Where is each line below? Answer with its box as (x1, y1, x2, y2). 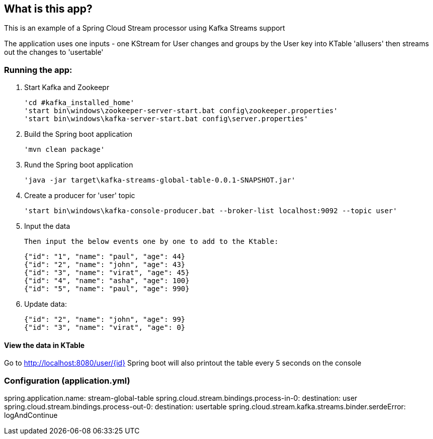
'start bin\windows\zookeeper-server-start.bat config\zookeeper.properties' (24, 107, 338, 115)
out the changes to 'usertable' (4, 48, 104, 57)
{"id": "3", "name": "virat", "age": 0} (24, 323, 186, 332)
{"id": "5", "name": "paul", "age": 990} (24, 285, 190, 293)
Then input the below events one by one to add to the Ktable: (24, 237, 279, 246)
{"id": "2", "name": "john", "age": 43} (24, 260, 186, 269)
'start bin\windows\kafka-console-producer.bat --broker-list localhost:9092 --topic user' (24, 207, 397, 215)
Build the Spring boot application (24, 130, 133, 139)
